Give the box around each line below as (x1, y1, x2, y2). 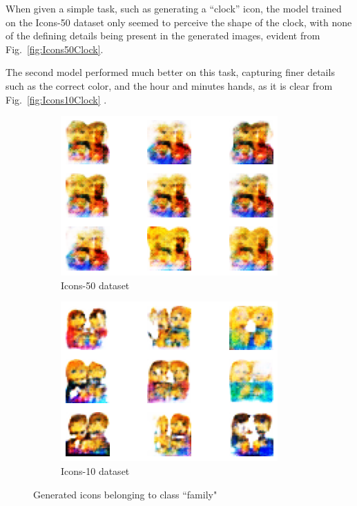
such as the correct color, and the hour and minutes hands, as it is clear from (6, 78, 333, 93)
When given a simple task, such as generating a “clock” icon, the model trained (6, 1, 342, 15)
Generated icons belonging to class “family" (33, 487, 218, 501)
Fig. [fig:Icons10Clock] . (6, 92, 107, 106)
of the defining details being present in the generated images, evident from (6, 28, 320, 43)
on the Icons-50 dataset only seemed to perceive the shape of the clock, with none (6, 14, 352, 29)
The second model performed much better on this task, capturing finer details (6, 65, 335, 79)
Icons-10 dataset (61, 463, 130, 478)
